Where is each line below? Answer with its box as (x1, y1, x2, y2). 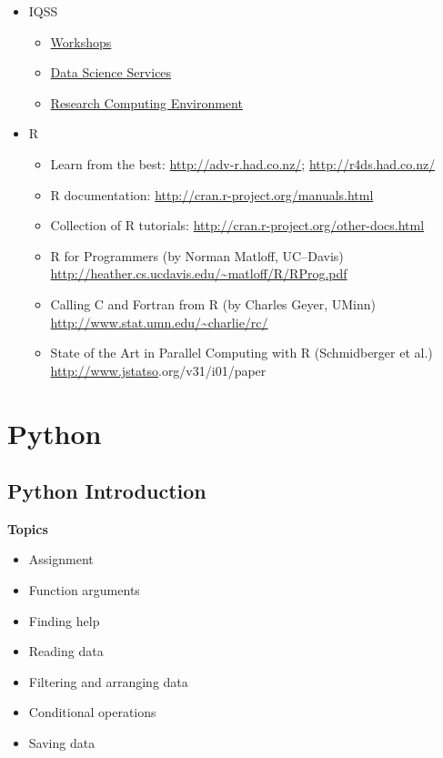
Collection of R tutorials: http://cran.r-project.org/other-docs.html (50, 216, 425, 235)
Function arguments (28, 581, 140, 600)
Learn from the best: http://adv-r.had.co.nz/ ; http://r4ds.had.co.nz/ (50, 154, 436, 173)
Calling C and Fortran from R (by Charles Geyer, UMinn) (50, 294, 376, 313)
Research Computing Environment (50, 93, 243, 112)
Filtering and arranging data (28, 672, 188, 691)
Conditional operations (28, 702, 156, 722)
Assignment (28, 550, 94, 569)
